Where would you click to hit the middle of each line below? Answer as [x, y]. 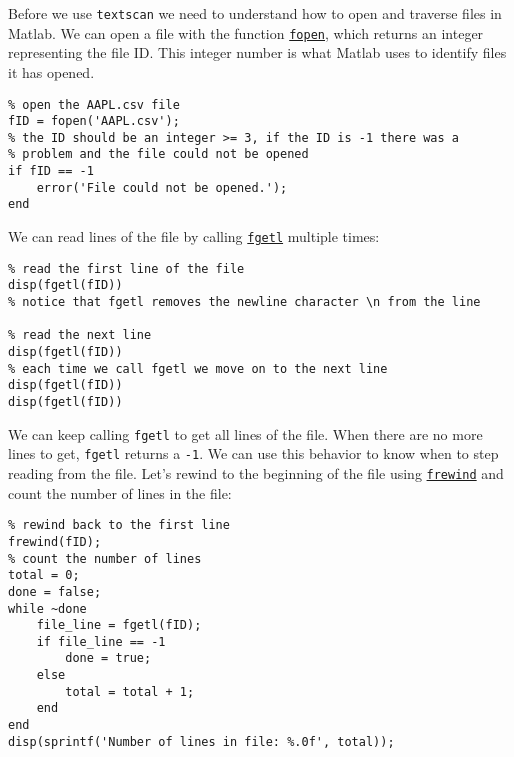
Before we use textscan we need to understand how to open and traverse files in [255, 13]
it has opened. [51, 71]
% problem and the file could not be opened [158, 154]
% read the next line [80, 335]
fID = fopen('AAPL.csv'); [94, 121]
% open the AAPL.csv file [94, 104]
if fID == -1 [51, 171]
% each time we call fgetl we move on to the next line [198, 368]
